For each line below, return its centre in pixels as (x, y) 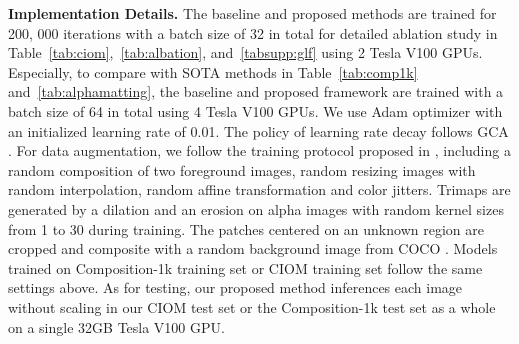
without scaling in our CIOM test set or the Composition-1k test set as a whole (252, 306)
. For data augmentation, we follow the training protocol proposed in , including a (259, 150)
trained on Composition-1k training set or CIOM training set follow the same (245, 267)
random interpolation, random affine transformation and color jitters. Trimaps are (259, 189)
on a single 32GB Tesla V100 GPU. (116, 326)
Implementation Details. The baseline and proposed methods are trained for (252, 13)
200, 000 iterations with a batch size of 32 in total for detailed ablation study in (253, 32)
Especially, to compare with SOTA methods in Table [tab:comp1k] (213, 71)
